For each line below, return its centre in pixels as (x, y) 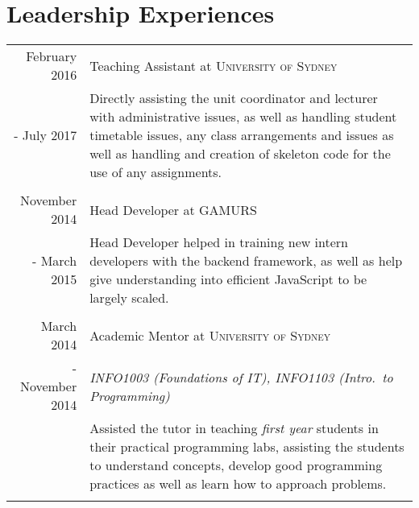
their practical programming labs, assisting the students (247, 447)
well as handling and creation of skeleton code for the (240, 154)
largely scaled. (129, 298)
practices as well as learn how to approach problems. (238, 484)
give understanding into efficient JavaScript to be (228, 279)
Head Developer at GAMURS (173, 209)
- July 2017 (46, 135)
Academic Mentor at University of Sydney (210, 335)
